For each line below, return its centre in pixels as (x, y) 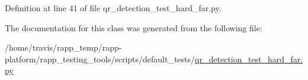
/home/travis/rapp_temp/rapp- (63, 47)
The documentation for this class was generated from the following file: (134, 27)
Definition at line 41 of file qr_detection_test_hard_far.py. (113, 8)
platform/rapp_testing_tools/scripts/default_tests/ (100, 59)
